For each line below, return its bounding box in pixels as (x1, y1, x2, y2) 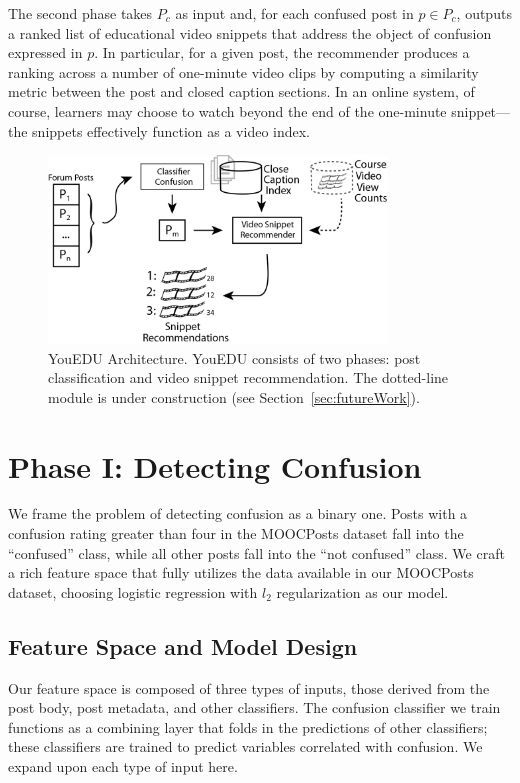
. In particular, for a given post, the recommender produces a (94, 42, 470, 63)
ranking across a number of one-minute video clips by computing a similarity (8, 61, 479, 82)
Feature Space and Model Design (8, 630, 358, 661)
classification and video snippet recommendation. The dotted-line (48, 367, 449, 388)
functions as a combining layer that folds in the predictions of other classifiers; (8, 716, 488, 737)
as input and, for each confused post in (175, 3, 414, 23)
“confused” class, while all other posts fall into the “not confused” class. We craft (8, 542, 505, 563)
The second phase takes (8, 3, 153, 23)
